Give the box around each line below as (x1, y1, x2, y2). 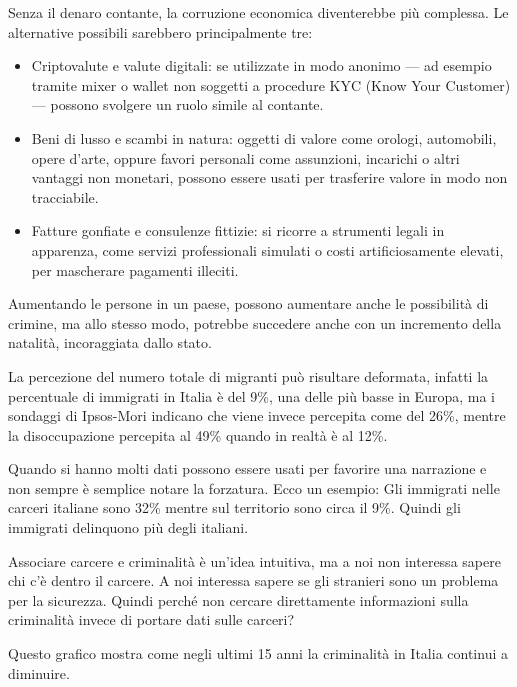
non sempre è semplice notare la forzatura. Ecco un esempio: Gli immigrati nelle (8, 477, 500, 498)
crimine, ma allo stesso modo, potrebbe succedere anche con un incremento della (8, 312, 502, 333)
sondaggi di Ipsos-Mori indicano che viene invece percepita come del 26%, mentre (8, 405, 506, 426)
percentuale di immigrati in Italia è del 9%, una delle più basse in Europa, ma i (8, 385, 495, 406)
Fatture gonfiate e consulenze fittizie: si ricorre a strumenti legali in (31, 220, 445, 241)
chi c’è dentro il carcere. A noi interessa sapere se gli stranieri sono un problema (8, 570, 499, 591)
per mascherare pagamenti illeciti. (31, 259, 239, 280)
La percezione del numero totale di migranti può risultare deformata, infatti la (8, 365, 489, 386)
